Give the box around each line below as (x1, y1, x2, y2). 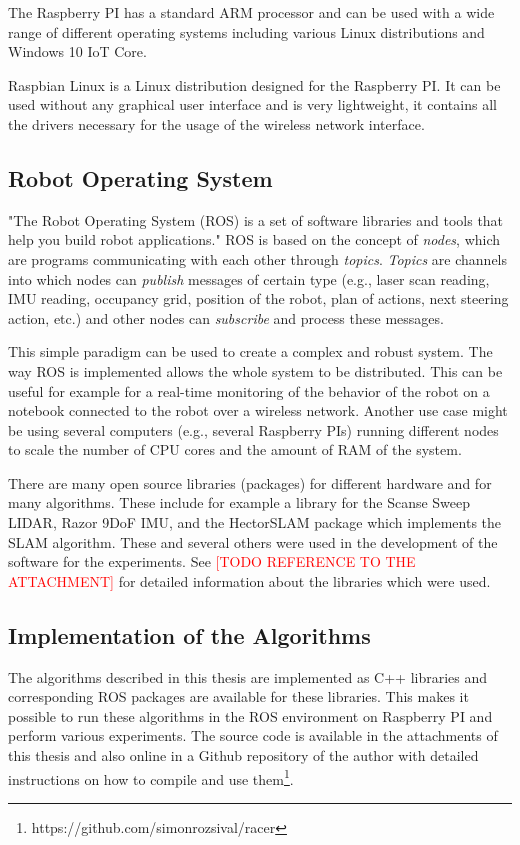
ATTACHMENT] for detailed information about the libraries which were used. (8, 570, 491, 591)
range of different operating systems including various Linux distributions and (8, 21, 485, 42)
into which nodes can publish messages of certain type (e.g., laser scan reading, (8, 268, 490, 289)
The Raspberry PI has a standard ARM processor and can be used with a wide (8, 2, 495, 22)
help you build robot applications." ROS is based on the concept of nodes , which (8, 229, 501, 250)
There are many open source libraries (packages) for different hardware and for (8, 472, 492, 493)
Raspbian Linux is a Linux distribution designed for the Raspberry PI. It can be (8, 74, 501, 95)
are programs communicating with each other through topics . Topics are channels (8, 248, 508, 269)
